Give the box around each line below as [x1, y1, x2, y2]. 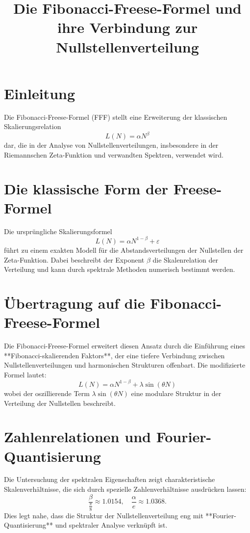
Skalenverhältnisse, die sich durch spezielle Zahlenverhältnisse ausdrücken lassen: [4, 484, 247, 494]
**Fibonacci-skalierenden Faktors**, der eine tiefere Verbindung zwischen [4, 350, 225, 360]
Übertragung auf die [4, 293, 145, 313]
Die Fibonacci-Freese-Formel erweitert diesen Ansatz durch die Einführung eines [4, 341, 245, 351]
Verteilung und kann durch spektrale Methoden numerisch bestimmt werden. [4, 264, 235, 274]
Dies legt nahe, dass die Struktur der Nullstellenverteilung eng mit [4, 510, 203, 520]
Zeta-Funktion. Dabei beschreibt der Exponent [4, 254, 145, 265]
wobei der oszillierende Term [4, 388, 90, 398]
